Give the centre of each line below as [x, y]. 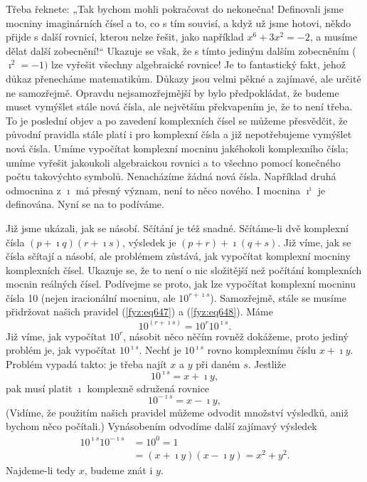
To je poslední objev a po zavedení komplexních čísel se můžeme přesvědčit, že [177, 120]
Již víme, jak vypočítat [56, 336]
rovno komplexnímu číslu [262, 350]
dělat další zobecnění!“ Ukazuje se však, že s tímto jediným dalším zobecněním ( [181, 50]
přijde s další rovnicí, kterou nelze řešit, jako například [125, 37]
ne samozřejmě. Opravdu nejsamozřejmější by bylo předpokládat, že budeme [172, 92]
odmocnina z [33, 190]
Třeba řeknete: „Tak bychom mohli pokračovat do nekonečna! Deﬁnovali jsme [175, 9]
